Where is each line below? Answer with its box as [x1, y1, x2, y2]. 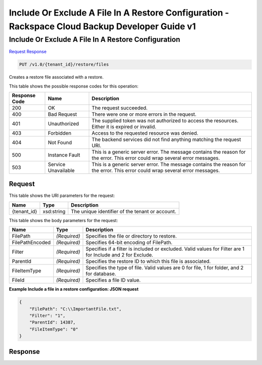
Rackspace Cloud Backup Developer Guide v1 [9, 21, 196, 32]
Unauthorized [48, 120, 80, 127]
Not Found [48, 139, 72, 146]
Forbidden [48, 129, 71, 136]
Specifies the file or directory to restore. [85, 233, 177, 240]
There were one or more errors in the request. [91, 111, 196, 118]
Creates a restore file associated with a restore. [9, 74, 104, 80]
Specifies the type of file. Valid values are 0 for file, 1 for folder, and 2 [85, 264, 244, 271]
